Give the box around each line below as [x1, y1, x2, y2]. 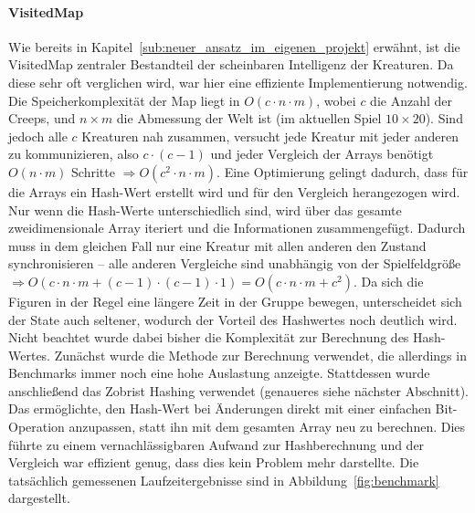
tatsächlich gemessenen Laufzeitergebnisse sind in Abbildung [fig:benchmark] [8, 470, 439, 489]
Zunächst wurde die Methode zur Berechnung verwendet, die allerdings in [54, 345, 467, 364]
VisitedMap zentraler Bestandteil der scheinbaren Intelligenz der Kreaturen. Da [8, 55, 454, 74]
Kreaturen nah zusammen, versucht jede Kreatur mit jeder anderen [81, 126, 459, 145]
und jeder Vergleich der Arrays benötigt [210, 144, 434, 163]
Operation [8, 417, 65, 436]
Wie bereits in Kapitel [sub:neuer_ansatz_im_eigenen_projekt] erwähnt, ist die [8, 37, 460, 56]
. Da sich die [353, 271, 424, 290]
